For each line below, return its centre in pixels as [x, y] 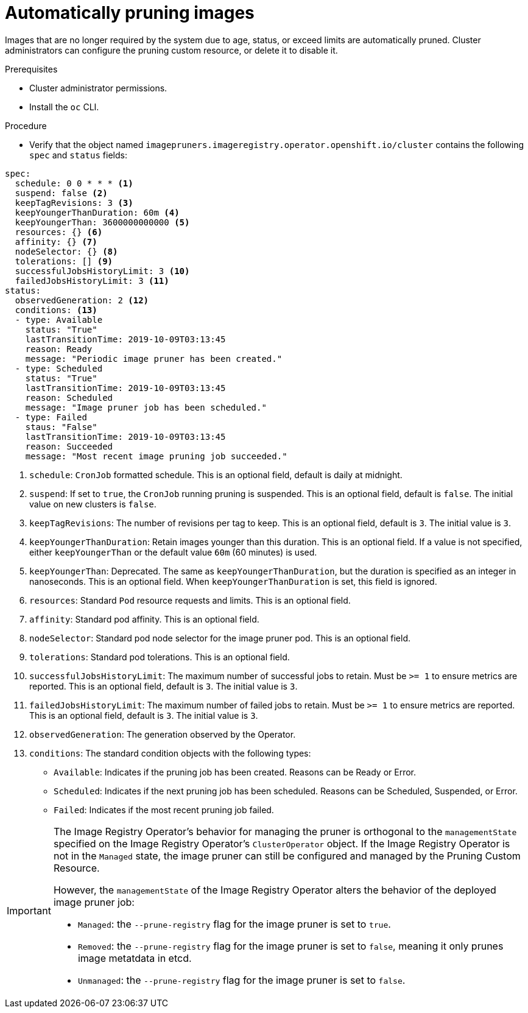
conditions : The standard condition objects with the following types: [170, 753]
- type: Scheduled [59, 368]
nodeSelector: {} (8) [66, 251]
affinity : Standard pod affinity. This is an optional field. [144, 619]
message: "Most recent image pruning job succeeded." [156, 456]
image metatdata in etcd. [135, 958]
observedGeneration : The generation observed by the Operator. [163, 734]
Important [29, 910]
